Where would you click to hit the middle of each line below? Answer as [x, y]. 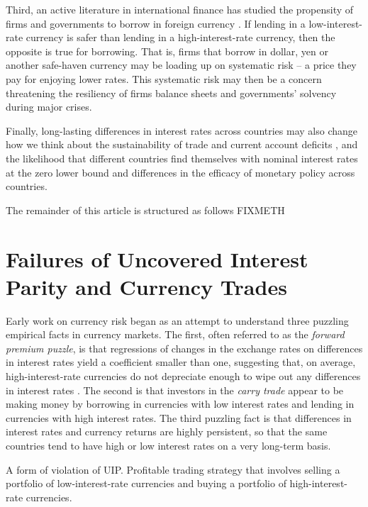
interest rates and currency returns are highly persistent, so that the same [167, 431]
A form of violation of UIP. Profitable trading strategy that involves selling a [173, 469]
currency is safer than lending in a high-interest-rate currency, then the [180, 37]
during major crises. [49, 107]
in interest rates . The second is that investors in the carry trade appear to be [175, 390]
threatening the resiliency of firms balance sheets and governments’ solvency [171, 93]
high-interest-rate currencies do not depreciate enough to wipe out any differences [183, 376]
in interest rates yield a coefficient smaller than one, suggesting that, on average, [181, 362]
